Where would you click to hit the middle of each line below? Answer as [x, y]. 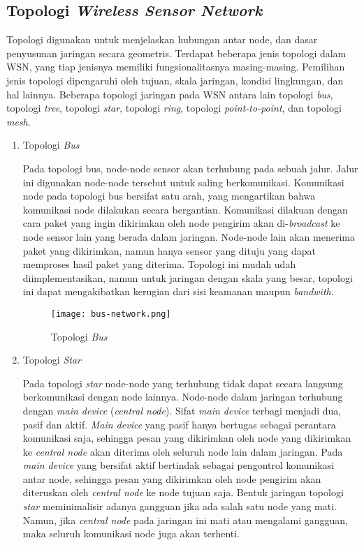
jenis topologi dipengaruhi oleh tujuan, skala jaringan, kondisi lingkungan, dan [175, 80]
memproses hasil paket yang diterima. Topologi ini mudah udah [159, 264]
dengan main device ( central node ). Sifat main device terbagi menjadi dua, [182, 410]
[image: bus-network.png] [111, 314]
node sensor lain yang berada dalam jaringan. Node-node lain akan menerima [189, 236]
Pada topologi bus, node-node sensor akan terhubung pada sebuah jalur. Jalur [190, 168]
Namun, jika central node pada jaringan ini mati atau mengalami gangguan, [185, 520]
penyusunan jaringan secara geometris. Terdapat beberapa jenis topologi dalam [176, 53]
